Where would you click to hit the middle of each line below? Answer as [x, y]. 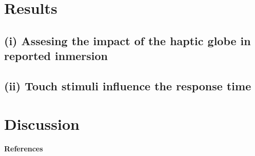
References [24, 149]
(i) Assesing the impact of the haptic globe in [128, 40]
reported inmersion [56, 56]
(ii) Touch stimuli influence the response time [128, 85]
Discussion [42, 123]
